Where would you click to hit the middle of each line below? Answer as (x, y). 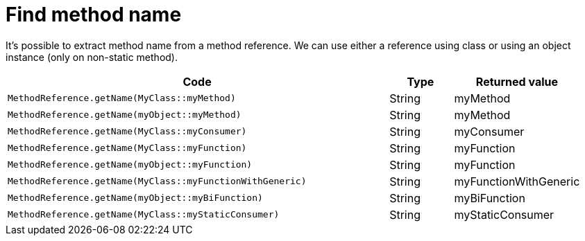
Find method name (94, 15)
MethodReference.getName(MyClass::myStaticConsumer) (144, 215)
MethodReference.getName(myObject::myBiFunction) (135, 198)
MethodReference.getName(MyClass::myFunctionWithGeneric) (157, 181)
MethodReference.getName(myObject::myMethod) (125, 115)
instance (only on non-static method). (92, 57)
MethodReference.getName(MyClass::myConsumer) (127, 132)
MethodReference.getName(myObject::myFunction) (130, 165)
